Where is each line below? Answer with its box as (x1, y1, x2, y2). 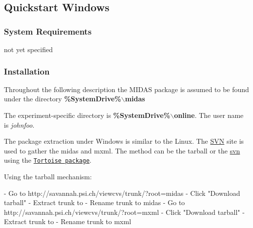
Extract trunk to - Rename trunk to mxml (4, 216, 131, 227)
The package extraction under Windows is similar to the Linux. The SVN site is (4, 136, 244, 146)
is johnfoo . (4, 119, 35, 130)
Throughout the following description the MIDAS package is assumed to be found (4, 84, 249, 94)
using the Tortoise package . (4, 155, 92, 165)
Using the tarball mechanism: (4, 171, 92, 182)
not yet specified (4, 44, 53, 54)
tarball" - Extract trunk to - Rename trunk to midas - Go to (4, 197, 185, 208)
